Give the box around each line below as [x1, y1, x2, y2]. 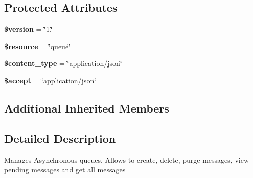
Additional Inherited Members [4, 100, 169, 116]
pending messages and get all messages [4, 164, 126, 175]
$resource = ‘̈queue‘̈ [4, 40, 71, 51]
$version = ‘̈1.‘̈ [4, 24, 53, 34]
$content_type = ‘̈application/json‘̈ [4, 58, 122, 69]
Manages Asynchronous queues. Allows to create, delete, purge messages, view [4, 154, 249, 165]
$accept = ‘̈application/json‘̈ [4, 75, 97, 85]
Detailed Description [4, 130, 116, 146]
